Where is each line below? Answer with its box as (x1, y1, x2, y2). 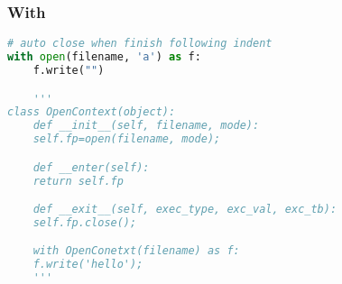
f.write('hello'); (32, 258, 143, 271)
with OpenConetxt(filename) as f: (32, 244, 240, 258)
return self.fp (32, 174, 124, 188)
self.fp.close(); (32, 215, 137, 229)
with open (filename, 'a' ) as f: (7, 50, 201, 64)
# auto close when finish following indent (7, 37, 273, 50)
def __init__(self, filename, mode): (32, 119, 260, 133)
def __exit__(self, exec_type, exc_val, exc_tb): (32, 203, 337, 216)
